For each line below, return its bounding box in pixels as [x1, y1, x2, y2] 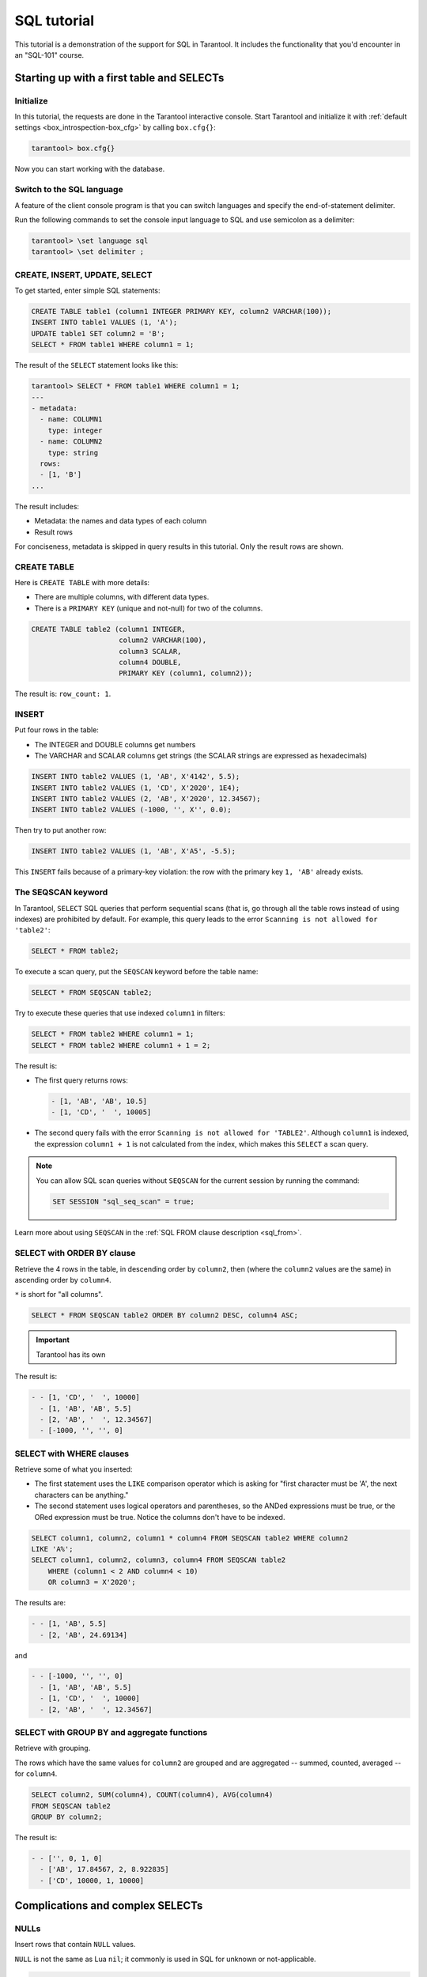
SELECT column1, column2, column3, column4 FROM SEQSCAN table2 [31, 1556, 286, 1565]
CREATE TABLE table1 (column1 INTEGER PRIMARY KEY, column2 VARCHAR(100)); [31, 307, 332, 316]
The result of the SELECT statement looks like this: [14, 361, 179, 370]
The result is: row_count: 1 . [14, 689, 111, 699]
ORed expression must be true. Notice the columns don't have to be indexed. [34, 1512, 285, 1521]
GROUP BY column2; [31, 1812, 103, 1821]
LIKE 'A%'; [31, 1544, 74, 1553]
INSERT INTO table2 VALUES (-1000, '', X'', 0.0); [31, 805, 232, 815]
